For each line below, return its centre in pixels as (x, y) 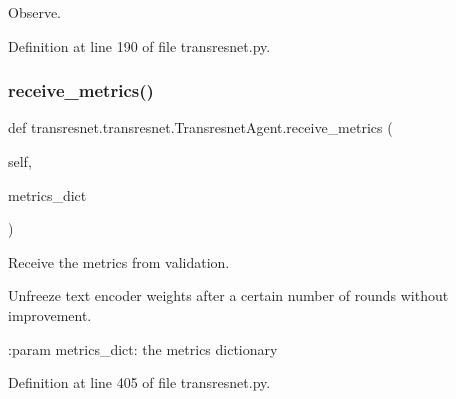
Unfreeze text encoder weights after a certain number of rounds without (228, 295)
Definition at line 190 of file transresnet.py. (139, 45)
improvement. (50, 314)
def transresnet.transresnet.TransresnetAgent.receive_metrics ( (200, 127)
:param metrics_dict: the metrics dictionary (143, 348)
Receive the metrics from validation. (119, 261)
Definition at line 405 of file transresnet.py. (139, 382)
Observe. (35, 12)
